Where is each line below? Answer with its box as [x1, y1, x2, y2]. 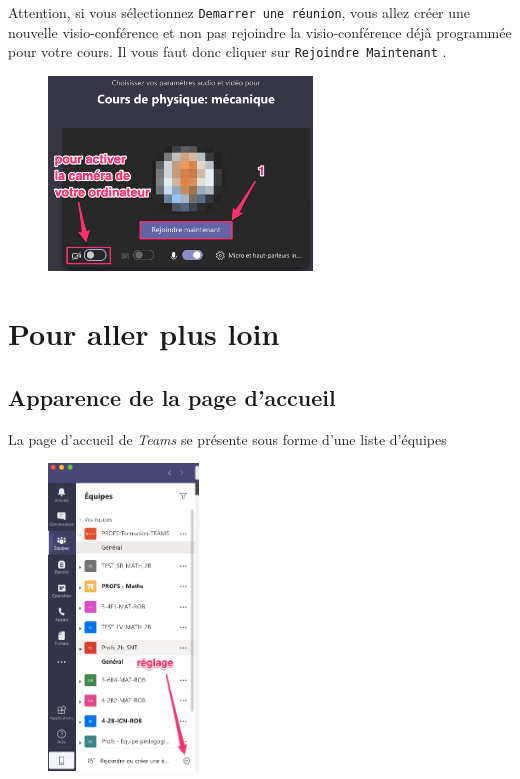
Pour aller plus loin [8, 313, 280, 354]
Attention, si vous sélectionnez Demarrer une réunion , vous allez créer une [8, 2, 471, 22]
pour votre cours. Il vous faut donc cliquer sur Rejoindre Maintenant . [8, 41, 447, 62]
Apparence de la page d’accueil [8, 382, 336, 413]
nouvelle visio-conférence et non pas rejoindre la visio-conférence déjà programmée [8, 21, 512, 42]
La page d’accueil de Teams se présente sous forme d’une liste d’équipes [8, 428, 447, 449]
